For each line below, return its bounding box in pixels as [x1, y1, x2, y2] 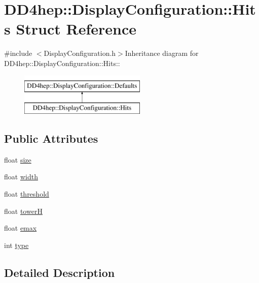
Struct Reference [16, 18, 137, 39]
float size [4, 154, 31, 165]
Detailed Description [4, 264, 115, 280]
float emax [4, 223, 37, 233]
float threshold [4, 188, 49, 199]
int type [4, 239, 29, 250]
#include [4, 48, 32, 58]
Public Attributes [4, 131, 98, 146]
